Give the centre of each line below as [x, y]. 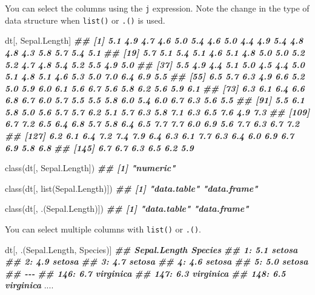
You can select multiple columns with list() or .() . [103, 229]
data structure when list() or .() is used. [85, 20]
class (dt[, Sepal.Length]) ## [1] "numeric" [90, 168]
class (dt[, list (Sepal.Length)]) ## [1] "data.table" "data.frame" [131, 188]
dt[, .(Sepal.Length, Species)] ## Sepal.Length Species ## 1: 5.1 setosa [151, 249]
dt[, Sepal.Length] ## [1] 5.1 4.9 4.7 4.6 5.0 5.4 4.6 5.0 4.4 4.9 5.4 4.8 [154, 40]
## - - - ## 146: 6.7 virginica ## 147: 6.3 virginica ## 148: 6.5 [145, 273]
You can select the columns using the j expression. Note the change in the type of [157, 8]
